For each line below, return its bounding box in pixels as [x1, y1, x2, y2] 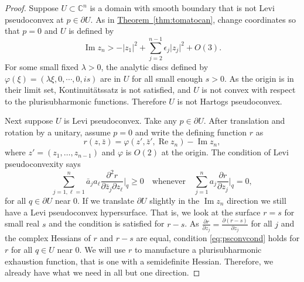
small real [5, 217, 40, 229]
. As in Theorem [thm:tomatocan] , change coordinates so [90, 13, 296, 25]
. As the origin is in [224, 72, 294, 84]
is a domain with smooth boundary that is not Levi [90, 2, 275, 13]
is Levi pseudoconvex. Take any [64, 114, 177, 127]
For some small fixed [5, 60, 78, 72]
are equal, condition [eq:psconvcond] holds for [136, 232, 300, 244]
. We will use [79, 243, 126, 256]
